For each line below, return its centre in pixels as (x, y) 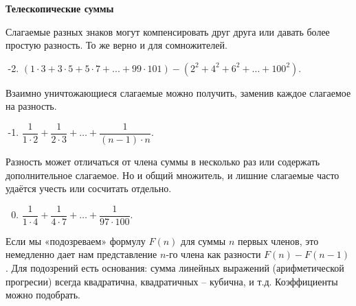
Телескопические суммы (60, 8)
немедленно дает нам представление (81, 254)
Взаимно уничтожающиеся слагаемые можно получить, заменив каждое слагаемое (178, 92)
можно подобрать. (43, 295)
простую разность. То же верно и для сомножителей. (116, 45)
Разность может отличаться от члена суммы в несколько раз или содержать (163, 162)
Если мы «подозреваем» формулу (76, 240)
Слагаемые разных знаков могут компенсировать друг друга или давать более (168, 31)
